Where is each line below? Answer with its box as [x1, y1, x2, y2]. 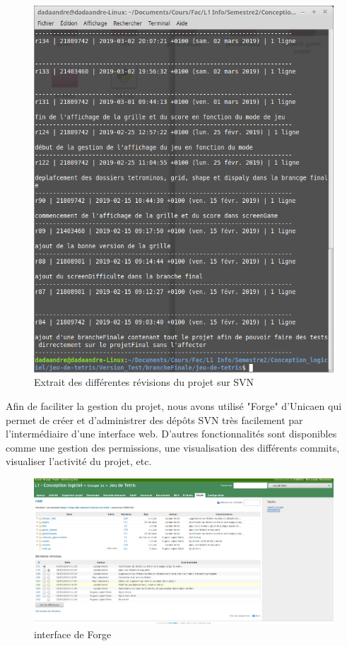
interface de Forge [34, 626, 112, 641]
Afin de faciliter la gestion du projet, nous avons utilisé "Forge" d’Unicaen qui [6, 398, 342, 413]
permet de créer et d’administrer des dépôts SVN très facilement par [6, 412, 303, 427]
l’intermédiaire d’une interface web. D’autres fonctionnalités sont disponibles [6, 426, 337, 441]
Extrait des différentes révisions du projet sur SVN [34, 375, 254, 389]
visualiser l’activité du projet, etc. [6, 454, 152, 469]
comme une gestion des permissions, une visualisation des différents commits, [6, 440, 340, 454]
